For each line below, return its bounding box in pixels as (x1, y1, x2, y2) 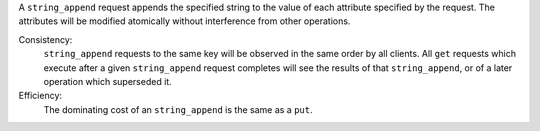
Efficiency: (18, 90, 63, 102)
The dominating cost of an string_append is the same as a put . (43, 103, 313, 115)
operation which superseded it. (43, 75, 172, 87)
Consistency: (18, 33, 73, 45)
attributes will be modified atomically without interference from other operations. (18, 15, 351, 27)
